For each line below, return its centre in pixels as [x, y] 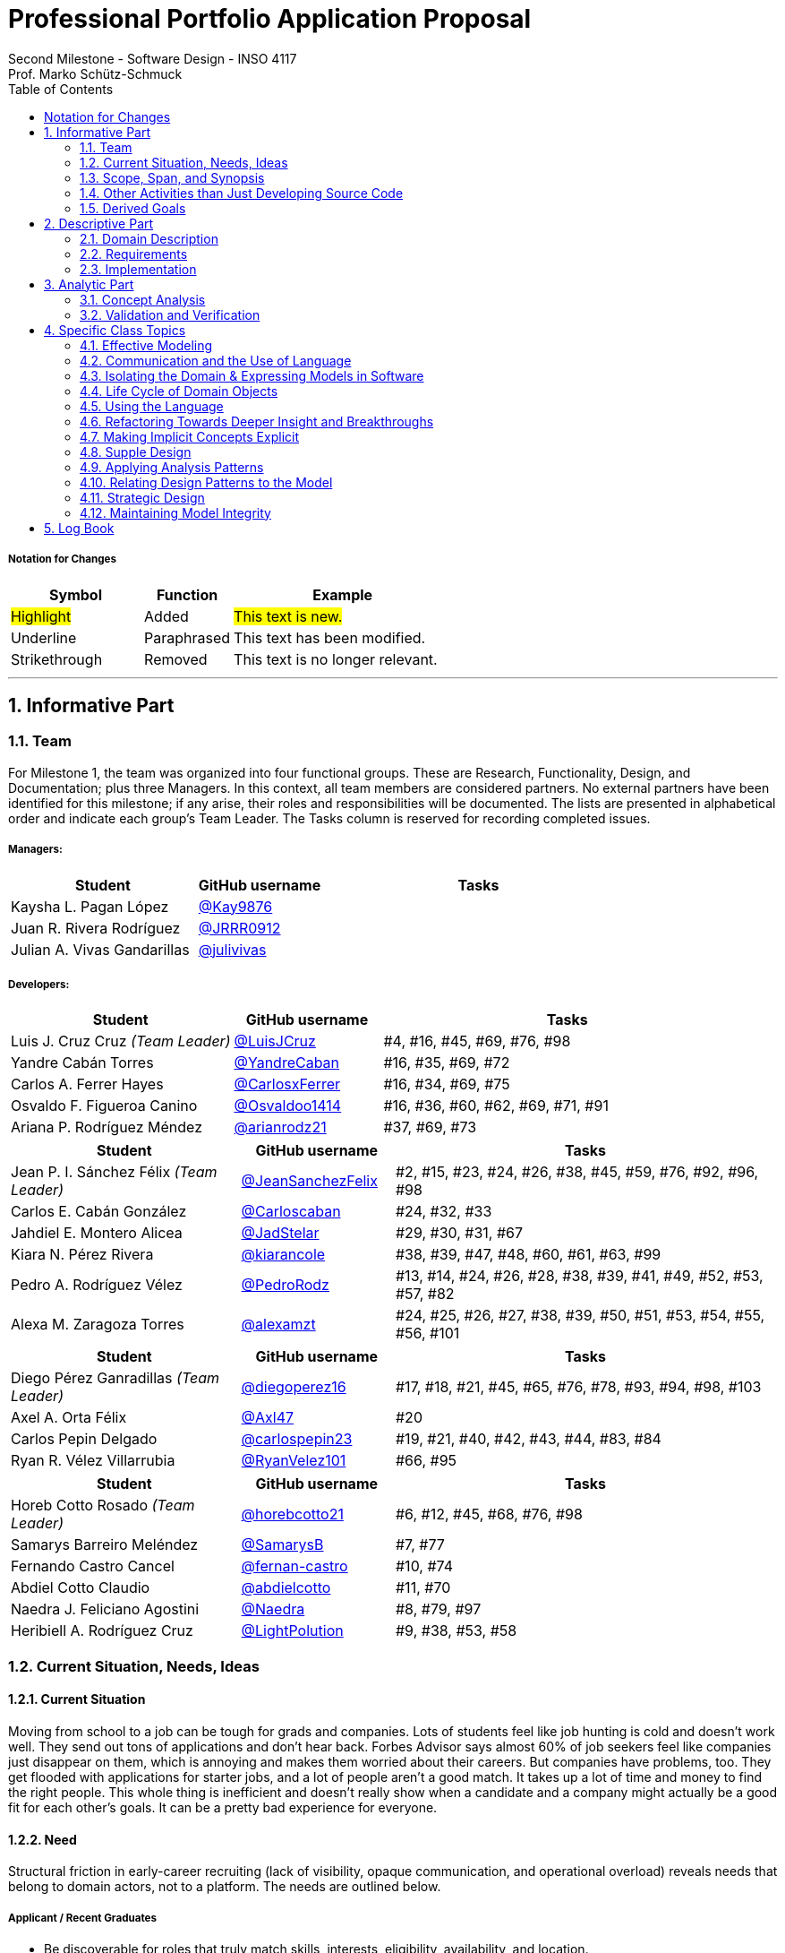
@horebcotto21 [292, 1514]
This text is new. [288, 616]
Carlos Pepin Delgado [84, 1439]
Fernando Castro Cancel [93, 1566]
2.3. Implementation [138, 269]
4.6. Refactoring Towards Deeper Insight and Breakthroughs [257, 421]
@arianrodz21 [280, 1127]
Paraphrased [188, 637]
